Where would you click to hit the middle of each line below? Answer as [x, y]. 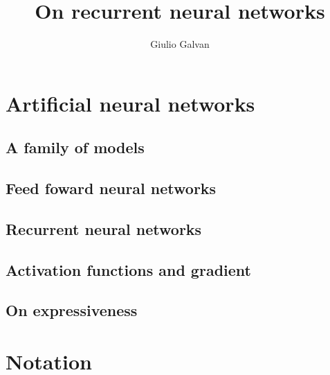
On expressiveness [72, 310]
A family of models [75, 147]
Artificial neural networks [130, 103]
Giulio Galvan [180, 44]
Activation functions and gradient [128, 269]
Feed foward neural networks [111, 188]
